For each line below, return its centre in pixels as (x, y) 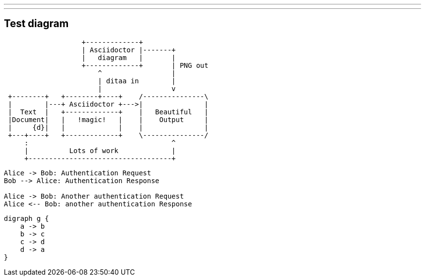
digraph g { (26, 218)
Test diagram (36, 24)
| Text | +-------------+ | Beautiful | (108, 112)
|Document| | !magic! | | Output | (108, 119)
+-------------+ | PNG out (145, 65)
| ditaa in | (137, 81)
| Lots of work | (100, 150)
